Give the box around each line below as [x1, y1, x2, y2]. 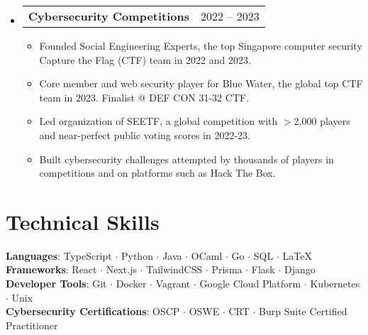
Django [284, 262, 316, 277]
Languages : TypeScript [6, 248, 112, 263]
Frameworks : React [6, 262, 97, 277]
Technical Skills [6, 207, 160, 236]
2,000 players [294, 114, 350, 128]
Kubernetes [310, 276, 360, 291]
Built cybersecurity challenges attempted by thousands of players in [39, 151, 334, 166]
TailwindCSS [146, 262, 203, 277]
